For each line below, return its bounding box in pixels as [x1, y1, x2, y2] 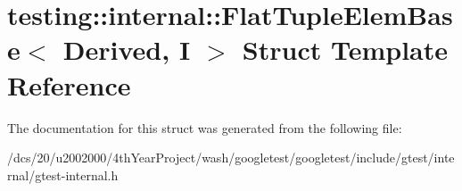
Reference [7, 66, 131, 103]
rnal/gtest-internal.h [7, 165, 119, 184]
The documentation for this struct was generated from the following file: [7, 118, 402, 137]
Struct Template [242, 31, 449, 68]
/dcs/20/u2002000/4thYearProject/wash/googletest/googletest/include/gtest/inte [7, 148, 455, 167]
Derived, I [62, 31, 191, 68]
